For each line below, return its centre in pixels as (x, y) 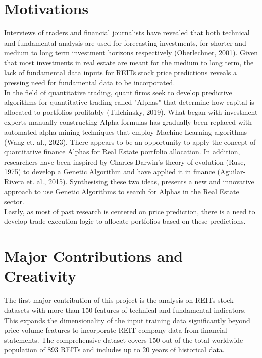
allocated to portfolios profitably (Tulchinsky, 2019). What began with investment (131, 112)
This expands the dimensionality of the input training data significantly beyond (127, 320)
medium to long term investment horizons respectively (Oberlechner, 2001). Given (131, 52)
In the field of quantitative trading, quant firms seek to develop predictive (118, 92)
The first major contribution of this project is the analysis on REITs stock (119, 300)
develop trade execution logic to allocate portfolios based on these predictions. (125, 221)
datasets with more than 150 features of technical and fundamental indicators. (125, 310)
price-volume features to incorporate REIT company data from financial (116, 330)
